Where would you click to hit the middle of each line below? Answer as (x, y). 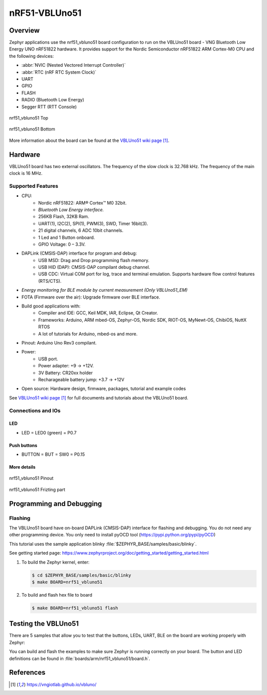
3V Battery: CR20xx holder (66, 373)
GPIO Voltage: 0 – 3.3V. (62, 244)
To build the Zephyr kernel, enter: (56, 562)
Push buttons (23, 445)
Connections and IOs (35, 410)
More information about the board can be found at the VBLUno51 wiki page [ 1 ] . (89, 140)
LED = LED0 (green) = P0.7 (49, 433)
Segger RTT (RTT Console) (49, 107)
